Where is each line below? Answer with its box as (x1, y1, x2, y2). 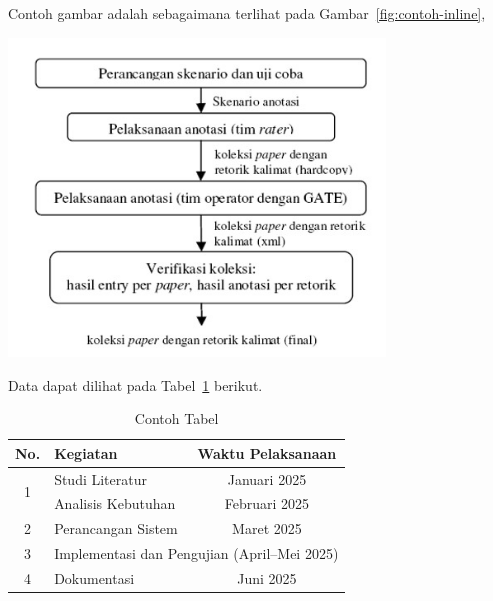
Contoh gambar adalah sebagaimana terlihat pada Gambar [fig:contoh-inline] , (8, 3, 486, 23)
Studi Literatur (54, 468, 147, 489)
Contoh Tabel (134, 408, 219, 429)
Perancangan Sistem (54, 518, 178, 539)
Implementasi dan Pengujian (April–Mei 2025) (54, 543, 339, 564)
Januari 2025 (227, 468, 307, 489)
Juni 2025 (237, 567, 297, 588)
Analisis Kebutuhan (54, 493, 176, 514)
